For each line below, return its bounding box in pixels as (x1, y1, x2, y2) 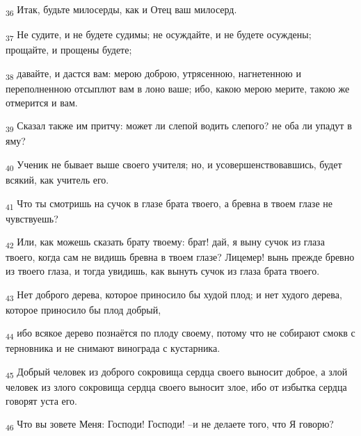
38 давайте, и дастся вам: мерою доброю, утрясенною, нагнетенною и (6, 65, 301, 82)
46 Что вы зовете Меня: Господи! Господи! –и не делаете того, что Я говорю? (6, 417, 334, 433)
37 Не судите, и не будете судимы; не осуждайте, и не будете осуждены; (6, 27, 312, 43)
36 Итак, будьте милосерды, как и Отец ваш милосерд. (6, 2, 237, 18)
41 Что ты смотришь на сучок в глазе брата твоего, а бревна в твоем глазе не (6, 195, 332, 212)
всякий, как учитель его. (6, 172, 109, 186)
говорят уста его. (6, 393, 78, 407)
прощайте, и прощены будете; (6, 42, 132, 57)
